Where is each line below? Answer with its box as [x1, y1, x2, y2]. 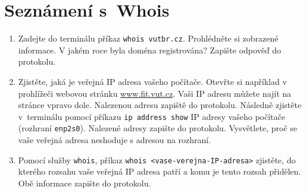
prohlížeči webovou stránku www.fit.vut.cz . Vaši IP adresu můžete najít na [18, 87, 292, 99]
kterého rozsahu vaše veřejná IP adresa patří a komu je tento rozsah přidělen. [18, 165, 301, 178]
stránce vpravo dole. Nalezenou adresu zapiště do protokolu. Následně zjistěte [18, 99, 302, 111]
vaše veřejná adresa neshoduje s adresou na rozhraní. [18, 134, 211, 146]
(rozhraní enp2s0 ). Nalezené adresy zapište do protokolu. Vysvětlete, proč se [18, 122, 297, 134]
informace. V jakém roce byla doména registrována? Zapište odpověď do [18, 43, 282, 56]
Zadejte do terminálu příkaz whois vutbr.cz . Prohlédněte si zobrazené [18, 32, 279, 45]
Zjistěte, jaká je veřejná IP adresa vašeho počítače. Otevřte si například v [18, 75, 287, 87]
